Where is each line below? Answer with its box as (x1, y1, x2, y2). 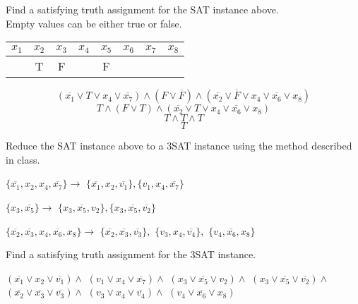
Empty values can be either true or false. (6, 16, 182, 30)
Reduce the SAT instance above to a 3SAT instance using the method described (6, 138, 352, 153)
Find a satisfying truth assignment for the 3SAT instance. (6, 247, 256, 262)
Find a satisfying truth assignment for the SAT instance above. (6, 2, 279, 16)
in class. (6, 152, 40, 166)
